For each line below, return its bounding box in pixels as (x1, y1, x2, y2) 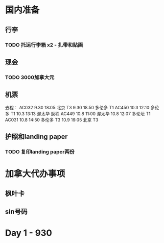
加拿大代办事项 (5, 169, 66, 179)
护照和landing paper (5, 133, 68, 141)
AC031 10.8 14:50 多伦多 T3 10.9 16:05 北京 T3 (5, 117, 99, 122)
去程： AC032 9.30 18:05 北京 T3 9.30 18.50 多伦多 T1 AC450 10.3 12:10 (5, 104, 150, 110)
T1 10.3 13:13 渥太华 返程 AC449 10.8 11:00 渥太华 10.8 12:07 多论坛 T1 (10, 111, 151, 117)
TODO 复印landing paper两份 (5, 148, 75, 155)
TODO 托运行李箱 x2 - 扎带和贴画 (5, 41, 83, 48)
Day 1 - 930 (5, 227, 52, 239)
